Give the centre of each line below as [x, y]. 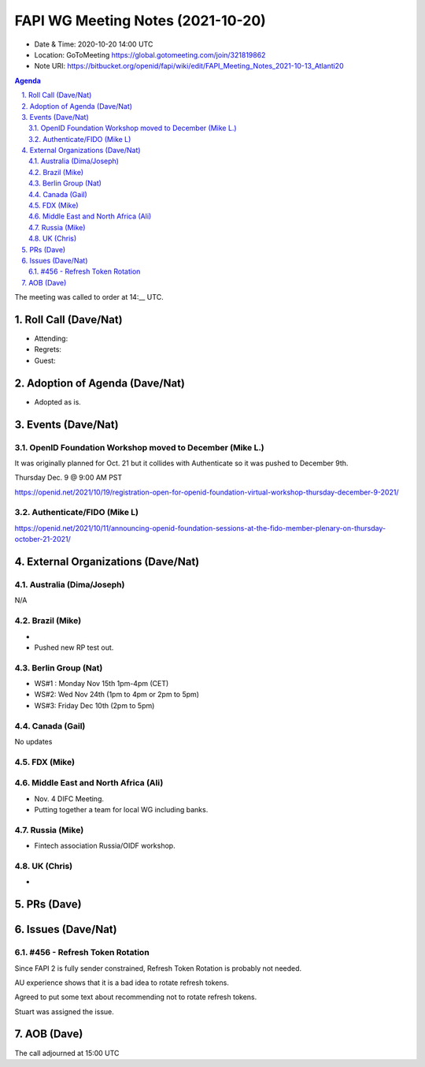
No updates [33, 741]
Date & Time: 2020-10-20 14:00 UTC [94, 44]
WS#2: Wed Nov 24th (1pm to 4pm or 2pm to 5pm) [117, 695]
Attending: [51, 338]
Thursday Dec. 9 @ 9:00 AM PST [68, 478]
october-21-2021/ [42, 539]
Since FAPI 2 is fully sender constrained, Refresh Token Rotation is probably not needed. [158, 968]
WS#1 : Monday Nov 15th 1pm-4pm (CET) [102, 684]
